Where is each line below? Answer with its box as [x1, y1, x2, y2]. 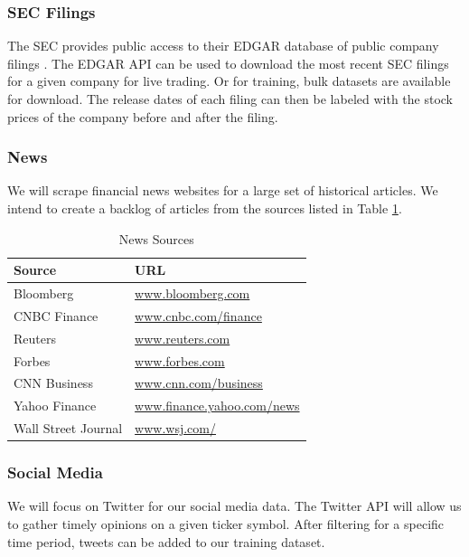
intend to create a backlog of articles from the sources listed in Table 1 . [7, 199, 402, 217]
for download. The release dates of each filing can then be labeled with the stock [7, 90, 454, 108]
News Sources [118, 229, 194, 248]
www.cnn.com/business [135, 373, 263, 392]
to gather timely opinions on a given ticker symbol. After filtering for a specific [7, 515, 445, 533]
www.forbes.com [135, 351, 225, 370]
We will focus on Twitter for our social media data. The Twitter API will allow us [7, 496, 462, 515]
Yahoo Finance [14, 396, 97, 415]
